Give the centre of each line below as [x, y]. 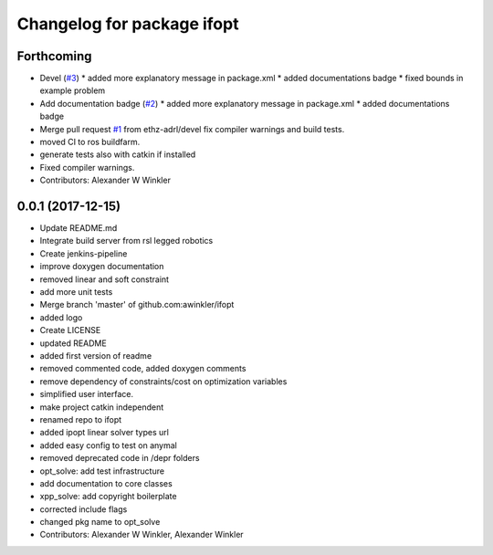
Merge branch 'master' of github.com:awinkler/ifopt [137, 305]
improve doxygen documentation [102, 267]
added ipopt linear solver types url [104, 433]
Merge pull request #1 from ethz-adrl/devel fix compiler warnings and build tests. [192, 129]
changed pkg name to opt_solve [100, 522]
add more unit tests [76, 292]
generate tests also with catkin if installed [118, 154]
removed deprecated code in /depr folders [120, 458]
